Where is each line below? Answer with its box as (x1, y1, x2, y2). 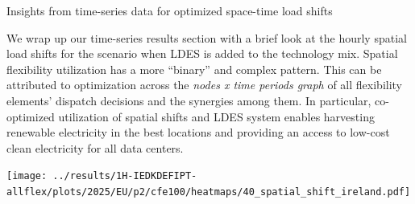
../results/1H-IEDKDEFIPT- (52, 170, 197, 182)
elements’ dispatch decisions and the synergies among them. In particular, (6, 92, 371, 108)
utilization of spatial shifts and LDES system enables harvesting (58, 108, 375, 124)
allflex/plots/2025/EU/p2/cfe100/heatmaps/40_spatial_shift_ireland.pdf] (6, 186, 411, 198)
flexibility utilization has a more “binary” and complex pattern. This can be (6, 60, 382, 77)
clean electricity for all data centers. (6, 139, 184, 156)
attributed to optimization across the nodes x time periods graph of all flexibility (6, 76, 403, 93)
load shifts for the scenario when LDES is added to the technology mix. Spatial (6, 45, 398, 62)
